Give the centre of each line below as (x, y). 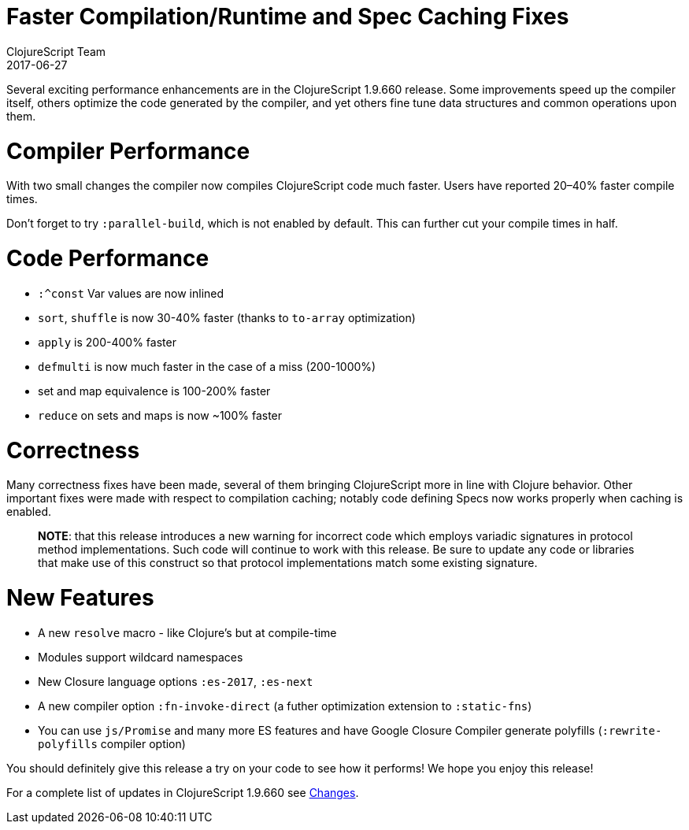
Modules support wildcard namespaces (141, 657)
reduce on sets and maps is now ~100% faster (160, 415)
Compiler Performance (128, 151)
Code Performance (108, 258)
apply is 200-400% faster (107, 342)
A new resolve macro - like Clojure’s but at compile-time (187, 632)
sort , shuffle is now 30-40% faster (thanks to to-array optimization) (227, 317)
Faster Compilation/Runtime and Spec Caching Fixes (288, 17)
